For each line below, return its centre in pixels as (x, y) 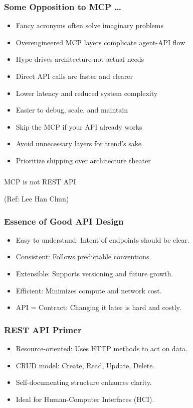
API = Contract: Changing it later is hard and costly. (99, 307)
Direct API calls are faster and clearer (74, 76)
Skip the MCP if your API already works (79, 126)
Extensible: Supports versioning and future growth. (94, 274)
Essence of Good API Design (64, 221)
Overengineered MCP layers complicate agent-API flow (101, 42)
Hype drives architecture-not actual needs (80, 59)
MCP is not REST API (40, 182)
